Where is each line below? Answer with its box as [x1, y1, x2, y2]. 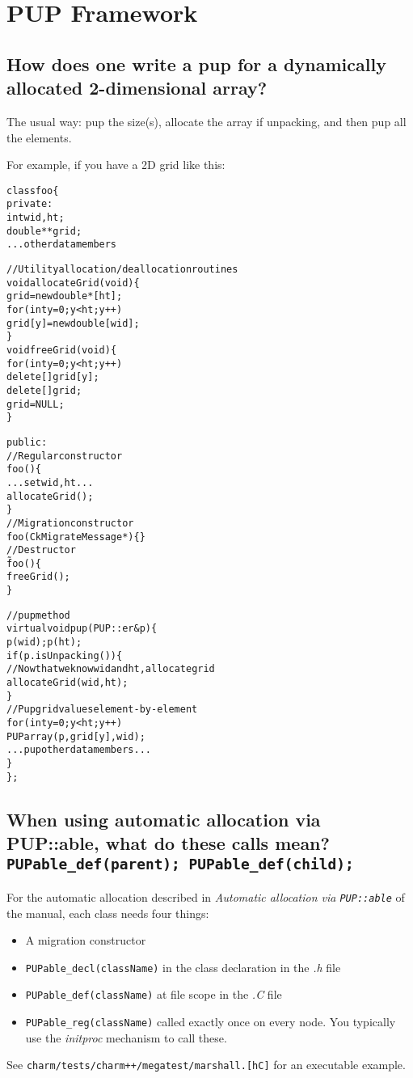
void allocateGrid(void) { [6, 277, 140, 289]
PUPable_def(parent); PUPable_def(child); [6, 856, 354, 873]
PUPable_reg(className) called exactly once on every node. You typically [25, 1013, 396, 1030]
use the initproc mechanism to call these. [25, 1029, 227, 1046]
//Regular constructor [6, 450, 123, 462]
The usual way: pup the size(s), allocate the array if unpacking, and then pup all [6, 112, 407, 129]
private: [6, 198, 53, 210]
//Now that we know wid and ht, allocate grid [6, 663, 215, 675]
